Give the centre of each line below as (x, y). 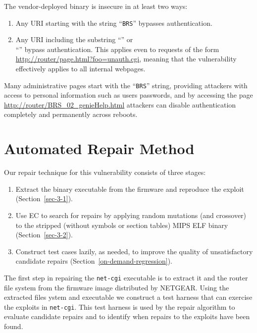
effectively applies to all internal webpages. (80, 69)
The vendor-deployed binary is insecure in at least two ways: (96, 6)
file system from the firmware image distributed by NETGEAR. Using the (117, 287)
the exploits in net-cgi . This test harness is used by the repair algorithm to (120, 306)
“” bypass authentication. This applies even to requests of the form (117, 49)
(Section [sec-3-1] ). (44, 198)
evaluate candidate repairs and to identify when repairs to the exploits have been (127, 316)
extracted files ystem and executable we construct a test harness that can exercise (128, 297)
